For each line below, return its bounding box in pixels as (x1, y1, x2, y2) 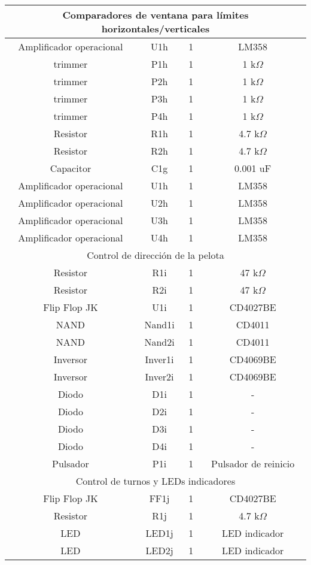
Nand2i (144, 335, 175, 349)
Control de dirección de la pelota (87, 248, 224, 262)
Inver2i (145, 370, 174, 383)
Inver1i (145, 352, 174, 366)
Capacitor (50, 161, 92, 175)
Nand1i (144, 318, 175, 331)
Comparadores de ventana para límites (62, 8, 249, 22)
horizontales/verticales (101, 22, 210, 35)
